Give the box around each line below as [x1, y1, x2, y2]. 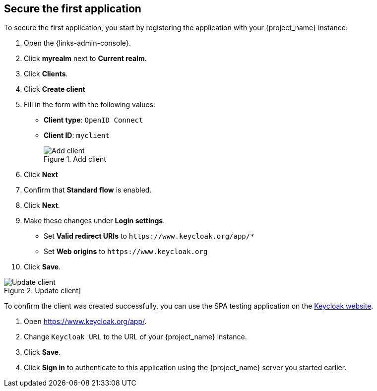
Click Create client [24, 85, 85, 94]
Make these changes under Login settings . [24, 216, 165, 225]
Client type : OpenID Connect [44, 116, 143, 125]
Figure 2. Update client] [4, 286, 81, 295]
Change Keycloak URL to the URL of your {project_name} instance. [24, 332, 247, 341]
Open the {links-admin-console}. [24, 39, 131, 48]
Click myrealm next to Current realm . [24, 54, 147, 63]
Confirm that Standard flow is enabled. [24, 186, 152, 195]
